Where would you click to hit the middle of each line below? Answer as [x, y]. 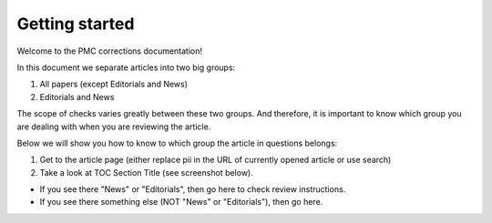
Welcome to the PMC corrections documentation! [110, 51]
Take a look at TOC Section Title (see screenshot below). [147, 172]
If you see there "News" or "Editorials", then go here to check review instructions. [193, 189]
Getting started [76, 24]
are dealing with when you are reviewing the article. [114, 127]
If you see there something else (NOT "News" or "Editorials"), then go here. [181, 202]
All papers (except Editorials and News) [114, 84]
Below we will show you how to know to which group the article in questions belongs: [177, 143]
